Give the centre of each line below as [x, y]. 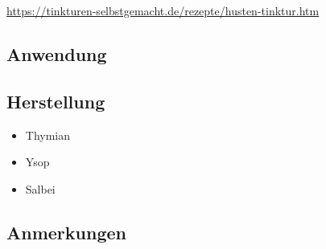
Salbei [40, 188]
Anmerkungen [66, 232]
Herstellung [56, 101]
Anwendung [57, 53]
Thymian [48, 135]
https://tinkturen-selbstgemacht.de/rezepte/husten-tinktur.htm [163, 10]
